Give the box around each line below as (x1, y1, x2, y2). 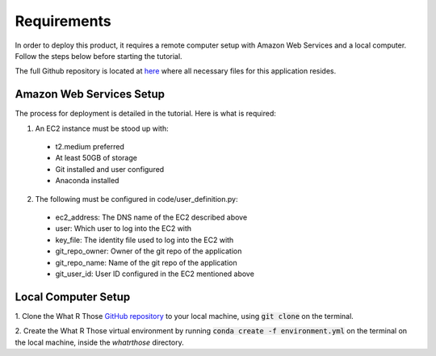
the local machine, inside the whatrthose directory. (15, 337, 185, 347)
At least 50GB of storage (55, 153, 137, 163)
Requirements (15, 12, 112, 30)
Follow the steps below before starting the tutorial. (15, 51, 182, 61)
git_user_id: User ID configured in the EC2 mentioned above (55, 269, 254, 279)
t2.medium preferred (55, 142, 124, 152)
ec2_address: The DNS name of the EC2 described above (55, 212, 248, 222)
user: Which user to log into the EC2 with (55, 224, 192, 233)
